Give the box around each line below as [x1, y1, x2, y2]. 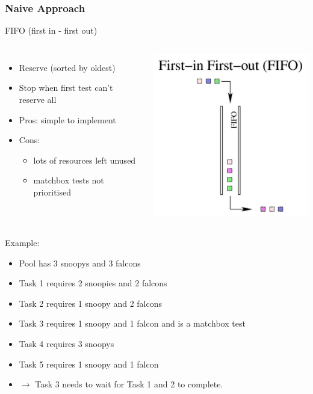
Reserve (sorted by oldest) [19, 61, 116, 73]
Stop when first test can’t [19, 81, 113, 94]
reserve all [19, 93, 57, 105]
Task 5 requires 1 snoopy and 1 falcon [19, 357, 159, 370]
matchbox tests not [33, 174, 104, 186]
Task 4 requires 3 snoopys [19, 337, 114, 349]
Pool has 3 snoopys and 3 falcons [19, 256, 141, 269]
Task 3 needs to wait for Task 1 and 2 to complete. [35, 378, 223, 390]
